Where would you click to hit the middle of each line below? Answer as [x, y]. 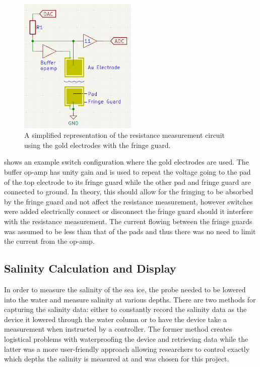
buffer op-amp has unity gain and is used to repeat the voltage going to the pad [127, 172]
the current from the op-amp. [49, 241]
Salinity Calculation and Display [90, 268]
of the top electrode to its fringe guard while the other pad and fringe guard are [127, 181]
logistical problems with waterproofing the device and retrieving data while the [126, 339]
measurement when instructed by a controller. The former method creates [118, 329]
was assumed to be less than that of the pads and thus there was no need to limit [130, 231]
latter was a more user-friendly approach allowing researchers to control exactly [127, 349]
